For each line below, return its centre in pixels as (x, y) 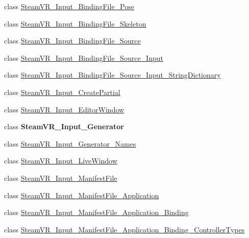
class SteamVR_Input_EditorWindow (64, 109)
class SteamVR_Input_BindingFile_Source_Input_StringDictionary (113, 75)
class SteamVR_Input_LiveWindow (61, 161)
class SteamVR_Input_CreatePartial (62, 92)
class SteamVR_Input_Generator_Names (70, 143)
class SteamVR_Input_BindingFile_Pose (69, 6)
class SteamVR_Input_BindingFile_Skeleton (75, 23)
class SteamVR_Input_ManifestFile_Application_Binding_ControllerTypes (124, 229)
